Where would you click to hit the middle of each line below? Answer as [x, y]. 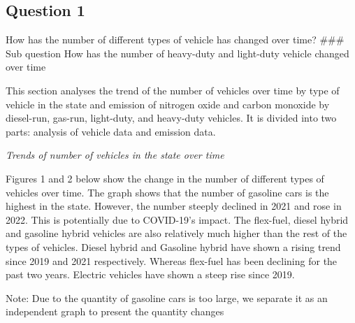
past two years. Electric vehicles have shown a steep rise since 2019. [150, 274]
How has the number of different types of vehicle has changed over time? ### [175, 40]
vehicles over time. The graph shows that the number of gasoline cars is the [167, 192]
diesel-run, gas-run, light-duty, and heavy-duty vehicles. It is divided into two [171, 118]
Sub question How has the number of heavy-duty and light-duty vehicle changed [177, 53]
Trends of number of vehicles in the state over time [115, 155]
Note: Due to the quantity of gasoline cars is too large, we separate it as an [167, 297]
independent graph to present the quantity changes [115, 311]
